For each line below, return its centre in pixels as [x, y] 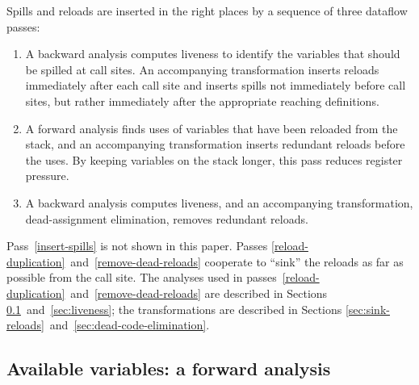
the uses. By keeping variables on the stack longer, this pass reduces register [214, 159]
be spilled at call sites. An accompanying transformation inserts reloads [202, 69]
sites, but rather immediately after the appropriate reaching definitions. [202, 100]
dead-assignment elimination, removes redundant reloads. [167, 218]
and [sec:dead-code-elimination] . [130, 325]
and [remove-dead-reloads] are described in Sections [199, 293]
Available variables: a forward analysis [169, 368]
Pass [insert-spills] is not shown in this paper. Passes [137, 246]
